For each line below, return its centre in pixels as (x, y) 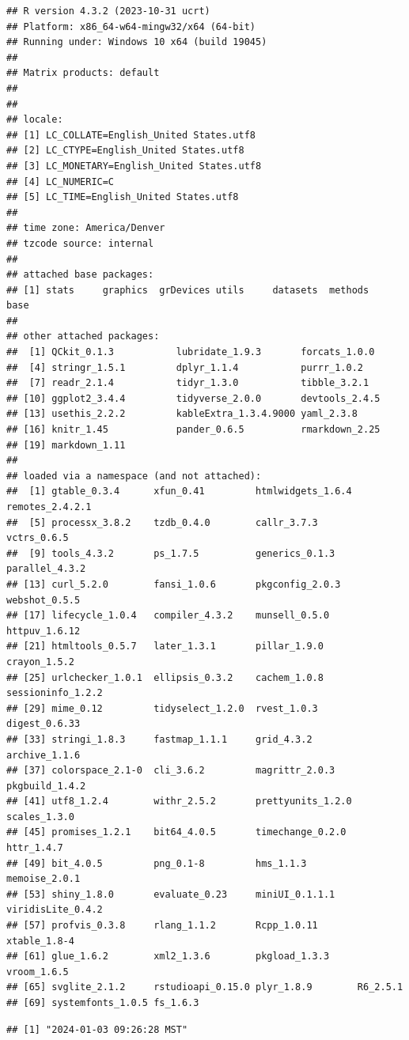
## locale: (35, 120)
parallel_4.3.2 (46, 569)
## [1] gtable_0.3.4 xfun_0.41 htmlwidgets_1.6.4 (179, 492)
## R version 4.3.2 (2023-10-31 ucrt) (108, 11)
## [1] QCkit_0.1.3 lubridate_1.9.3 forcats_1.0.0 (191, 352)
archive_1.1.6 (44, 755)
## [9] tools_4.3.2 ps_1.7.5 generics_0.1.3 (171, 553)
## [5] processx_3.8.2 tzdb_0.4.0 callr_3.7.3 (162, 522)
